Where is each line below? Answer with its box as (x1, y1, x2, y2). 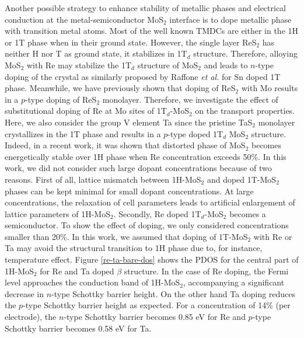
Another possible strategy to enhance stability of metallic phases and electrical (5, 2, 286, 13)
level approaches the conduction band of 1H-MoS (5, 276, 180, 288)
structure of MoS (137, 58, 198, 71)
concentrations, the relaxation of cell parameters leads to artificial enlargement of (5, 196, 295, 208)
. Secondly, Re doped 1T (113, 207, 201, 219)
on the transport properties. (195, 104, 295, 117)
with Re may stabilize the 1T (26, 58, 132, 71)
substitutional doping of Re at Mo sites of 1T (5, 104, 167, 117)
